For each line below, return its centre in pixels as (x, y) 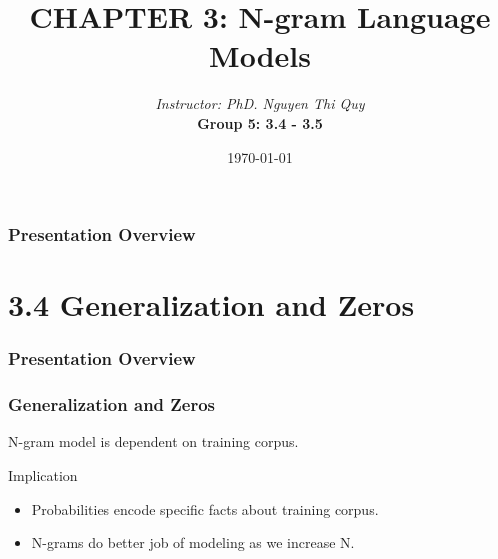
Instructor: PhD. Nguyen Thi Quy (260, 103)
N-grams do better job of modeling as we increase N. (193, 542)
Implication (43, 475)
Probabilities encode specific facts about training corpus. (205, 508)
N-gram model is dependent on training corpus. (153, 441)
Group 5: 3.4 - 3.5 (260, 122)
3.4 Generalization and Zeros (211, 304)
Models (260, 55)
